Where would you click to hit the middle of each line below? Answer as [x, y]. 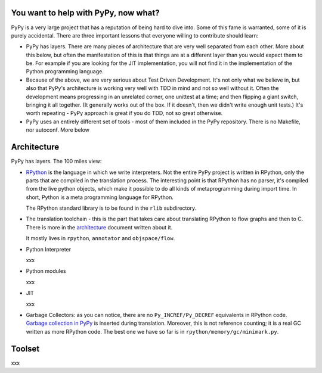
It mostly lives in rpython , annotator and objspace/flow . [100, 238]
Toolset [25, 349]
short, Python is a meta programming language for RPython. [100, 197]
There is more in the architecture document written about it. [99, 227]
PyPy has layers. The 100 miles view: [56, 161]
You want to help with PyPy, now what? [85, 13]
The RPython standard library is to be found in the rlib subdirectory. [111, 208]
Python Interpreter [49, 249]
